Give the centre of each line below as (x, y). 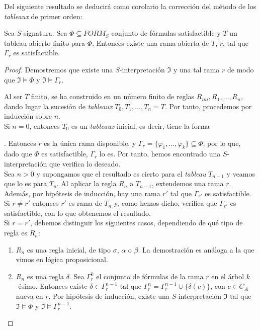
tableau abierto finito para (45, 43)
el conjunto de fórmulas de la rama (150, 276)
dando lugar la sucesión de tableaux (58, 106)
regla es (16, 233)
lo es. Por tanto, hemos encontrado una (160, 154)
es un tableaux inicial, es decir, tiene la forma (140, 126)
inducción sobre (28, 116)
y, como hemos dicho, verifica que (165, 203)
